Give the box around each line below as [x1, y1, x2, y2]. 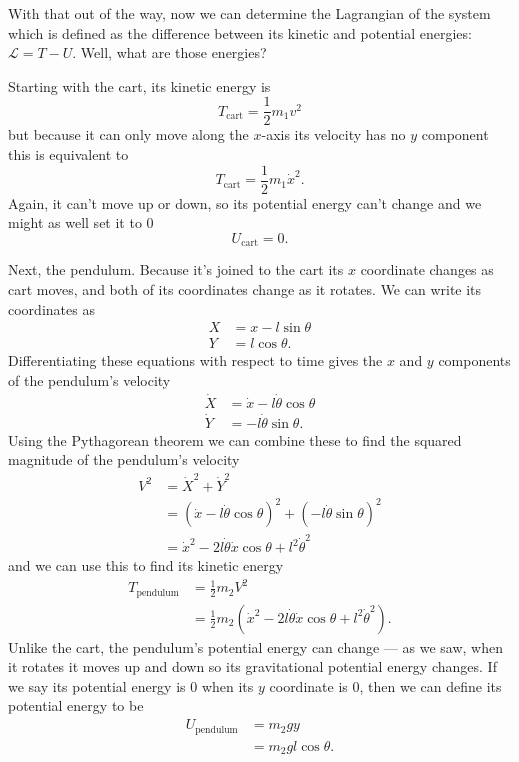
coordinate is [269, 675, 348, 696]
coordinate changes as [360, 259, 494, 280]
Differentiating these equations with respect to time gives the [8, 350, 383, 371]
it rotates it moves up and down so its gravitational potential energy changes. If [8, 656, 497, 677]
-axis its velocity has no [261, 124, 406, 145]
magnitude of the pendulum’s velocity [8, 449, 240, 470]
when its [201, 675, 254, 696]
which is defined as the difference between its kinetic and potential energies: [8, 22, 472, 43]
